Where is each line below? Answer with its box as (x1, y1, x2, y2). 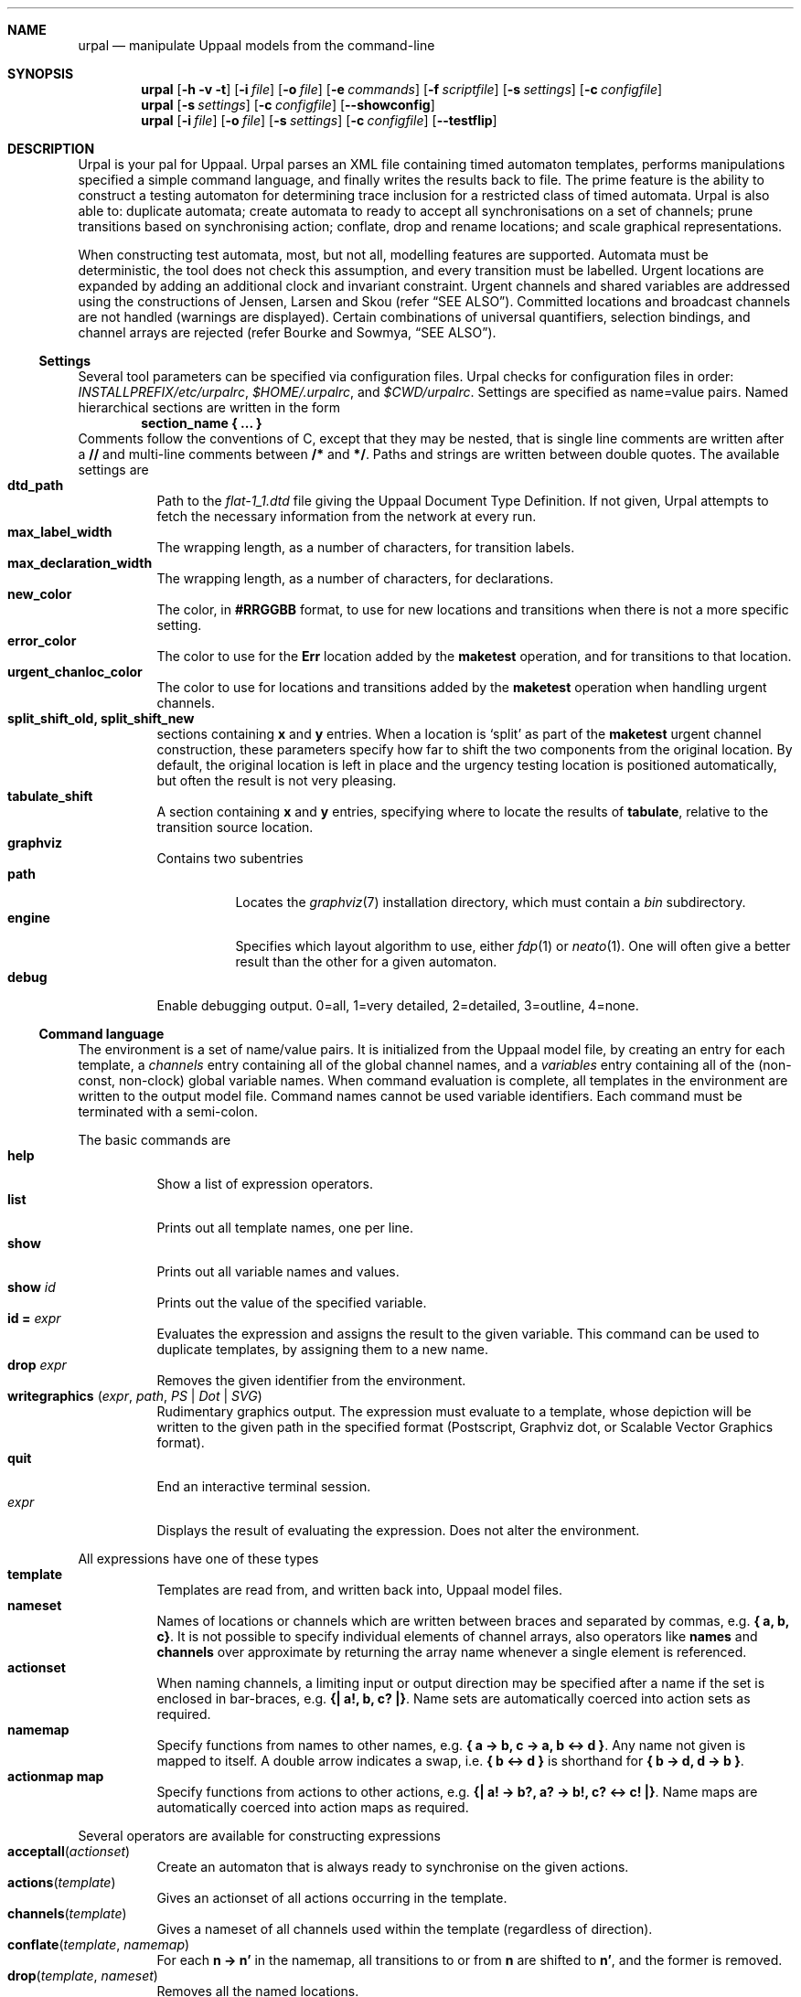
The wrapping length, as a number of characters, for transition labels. (156, 539, 575, 555)
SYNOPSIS (7, 66, 74, 81)
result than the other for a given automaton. (235, 954, 497, 969)
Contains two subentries (156, 850, 304, 866)
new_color (7, 586, 72, 602)
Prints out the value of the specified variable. (156, 1295, 427, 1310)
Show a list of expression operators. (156, 1176, 374, 1191)
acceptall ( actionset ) (7, 1843, 131, 1859)
